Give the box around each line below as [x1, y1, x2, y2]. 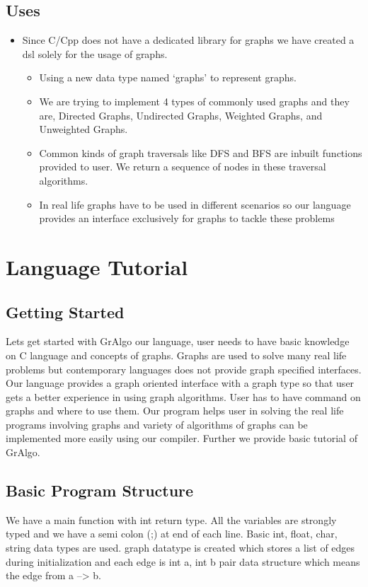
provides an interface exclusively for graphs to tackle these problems [39, 211, 335, 226]
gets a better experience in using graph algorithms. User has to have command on [6, 389, 361, 404]
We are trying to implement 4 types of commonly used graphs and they [39, 93, 350, 108]
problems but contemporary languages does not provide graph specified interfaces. [6, 361, 362, 376]
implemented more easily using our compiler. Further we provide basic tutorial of [6, 431, 357, 446]
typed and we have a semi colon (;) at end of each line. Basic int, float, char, [6, 526, 338, 541]
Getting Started [6, 301, 125, 322]
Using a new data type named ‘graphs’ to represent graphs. [39, 70, 297, 85]
